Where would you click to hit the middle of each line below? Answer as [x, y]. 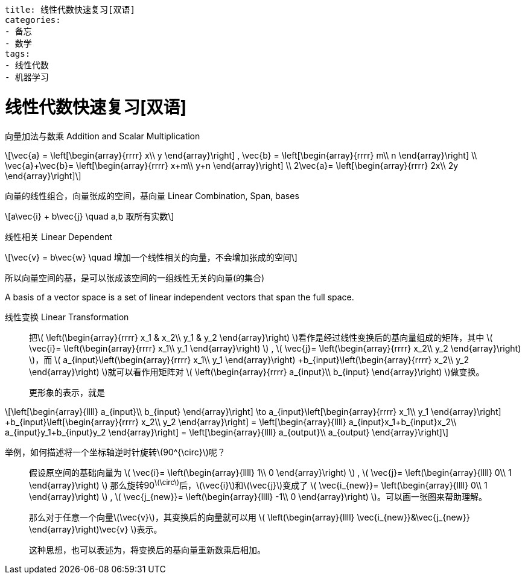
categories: [33, 20]
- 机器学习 [27, 77]
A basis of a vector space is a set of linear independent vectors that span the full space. [180, 297]
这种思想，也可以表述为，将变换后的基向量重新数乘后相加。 [147, 550]
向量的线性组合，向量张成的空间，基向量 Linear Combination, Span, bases [152, 195]
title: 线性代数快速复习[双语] [70, 10]
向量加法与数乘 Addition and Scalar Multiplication [103, 136]
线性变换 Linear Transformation [67, 317]
